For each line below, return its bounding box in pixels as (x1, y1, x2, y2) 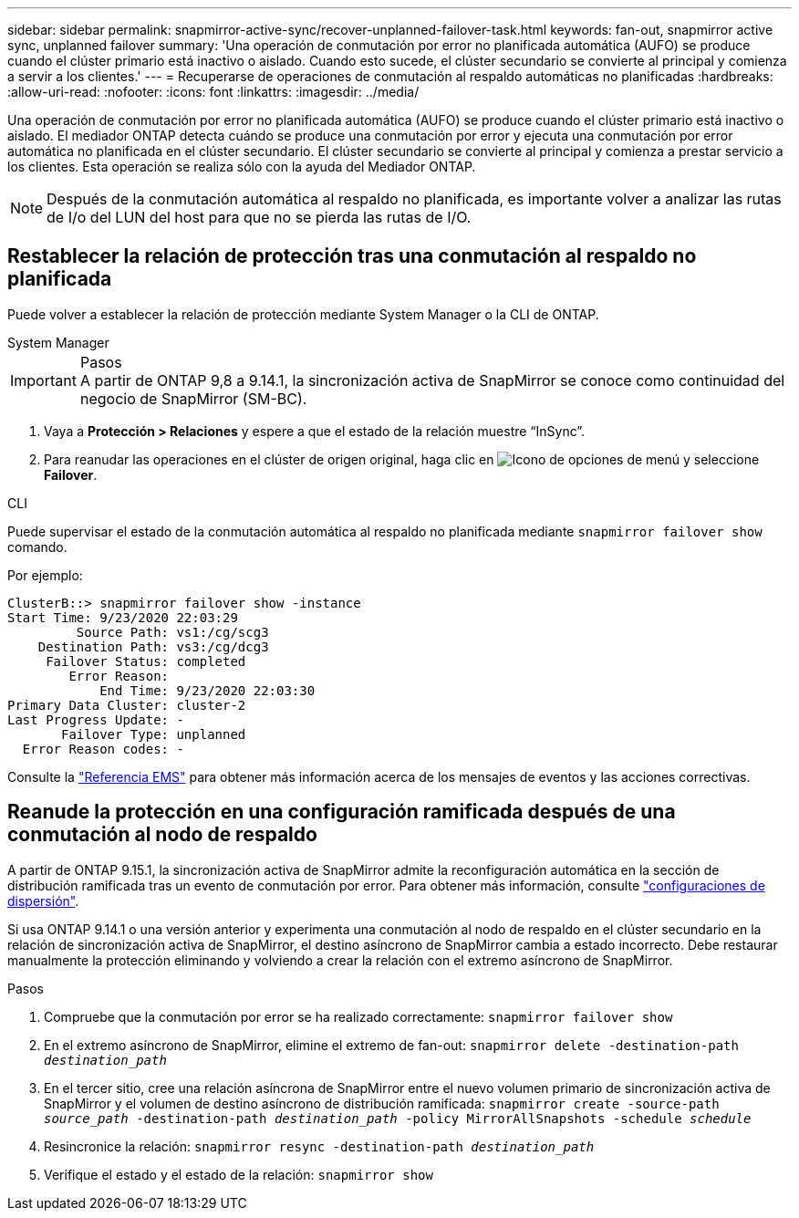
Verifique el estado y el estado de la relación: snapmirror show (44, 1166, 433, 1182)
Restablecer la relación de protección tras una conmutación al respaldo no (7, 245, 697, 268)
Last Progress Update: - (7, 712, 184, 727)
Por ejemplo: (7, 567, 83, 583)
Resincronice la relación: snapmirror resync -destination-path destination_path (44, 1138, 595, 1154)
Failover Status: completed (46, 653, 246, 669)
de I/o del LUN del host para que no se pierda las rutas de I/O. (47, 208, 472, 226)
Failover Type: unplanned (61, 726, 246, 742)
